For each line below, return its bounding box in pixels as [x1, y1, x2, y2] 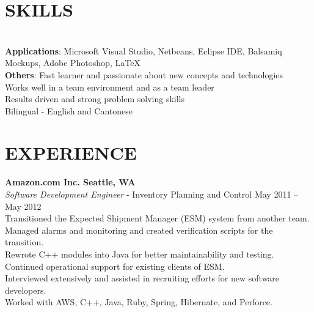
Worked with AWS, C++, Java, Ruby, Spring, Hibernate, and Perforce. [5, 295, 272, 308]
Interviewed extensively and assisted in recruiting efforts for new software [5, 272, 280, 284]
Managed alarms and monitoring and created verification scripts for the [5, 223, 273, 236]
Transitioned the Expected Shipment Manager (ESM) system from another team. [5, 212, 310, 225]
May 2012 [5, 199, 42, 212]
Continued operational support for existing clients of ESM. [5, 259, 225, 272]
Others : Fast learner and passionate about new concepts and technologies [5, 68, 283, 81]
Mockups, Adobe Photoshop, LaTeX [5, 56, 141, 69]
